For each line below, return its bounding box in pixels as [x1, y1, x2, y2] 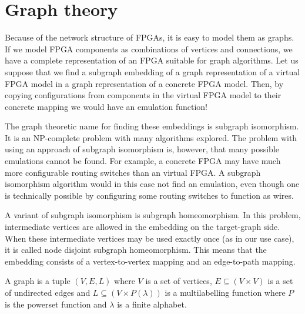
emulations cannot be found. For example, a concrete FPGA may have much [5, 155, 281, 167]
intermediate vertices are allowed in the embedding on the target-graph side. [5, 221, 280, 233]
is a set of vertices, [145, 275, 212, 287]
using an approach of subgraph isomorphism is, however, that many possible [5, 143, 279, 155]
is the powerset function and [5, 298, 107, 310]
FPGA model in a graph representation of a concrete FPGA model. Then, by [5, 77, 284, 89]
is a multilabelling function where [165, 286, 286, 298]
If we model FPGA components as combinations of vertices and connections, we [5, 42, 293, 55]
